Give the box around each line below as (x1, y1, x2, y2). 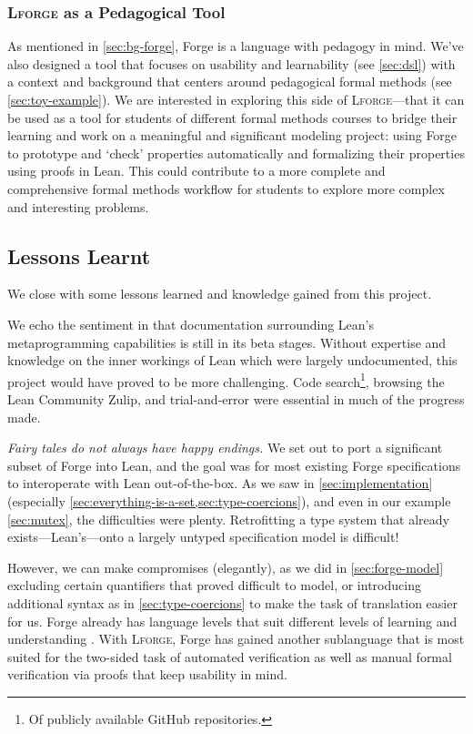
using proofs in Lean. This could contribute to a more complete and (7, 161, 386, 180)
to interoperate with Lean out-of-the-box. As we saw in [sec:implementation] (7, 474, 433, 493)
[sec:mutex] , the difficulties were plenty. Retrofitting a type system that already (7, 509, 449, 528)
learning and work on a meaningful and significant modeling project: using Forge (7, 126, 458, 145)
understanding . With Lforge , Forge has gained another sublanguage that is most (7, 629, 465, 648)
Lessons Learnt (7, 241, 151, 270)
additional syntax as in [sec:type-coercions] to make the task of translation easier (7, 593, 458, 612)
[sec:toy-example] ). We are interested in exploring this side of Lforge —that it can (7, 90, 465, 108)
